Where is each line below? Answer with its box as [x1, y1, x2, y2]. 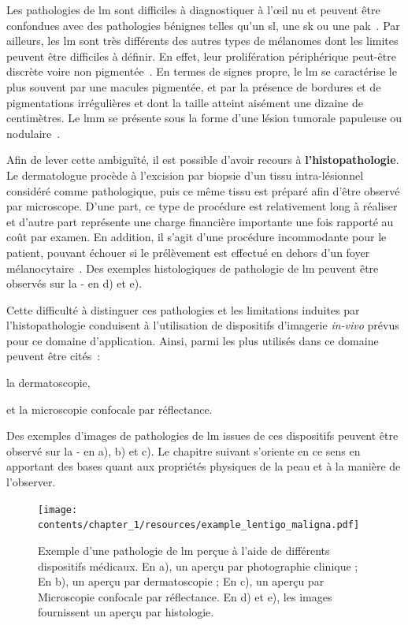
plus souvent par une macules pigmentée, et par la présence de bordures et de [6, 78, 381, 95]
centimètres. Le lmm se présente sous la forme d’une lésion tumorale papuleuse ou [6, 110, 402, 126]
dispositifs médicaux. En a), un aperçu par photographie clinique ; [38, 557, 358, 574]
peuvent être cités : [6, 348, 101, 364]
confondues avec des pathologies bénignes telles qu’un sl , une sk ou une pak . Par [6, 17, 400, 33]
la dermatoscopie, [6, 374, 91, 391]
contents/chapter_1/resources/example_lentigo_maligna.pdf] [38, 519, 360, 531]
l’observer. [6, 474, 56, 490]
